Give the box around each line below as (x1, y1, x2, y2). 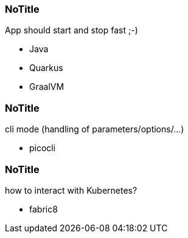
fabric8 (29, 203, 58, 214)
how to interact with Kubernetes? (5, 185, 138, 195)
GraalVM (29, 81, 64, 92)
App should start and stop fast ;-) (5, 25, 138, 36)
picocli (29, 143, 56, 154)
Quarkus (29, 63, 63, 73)
